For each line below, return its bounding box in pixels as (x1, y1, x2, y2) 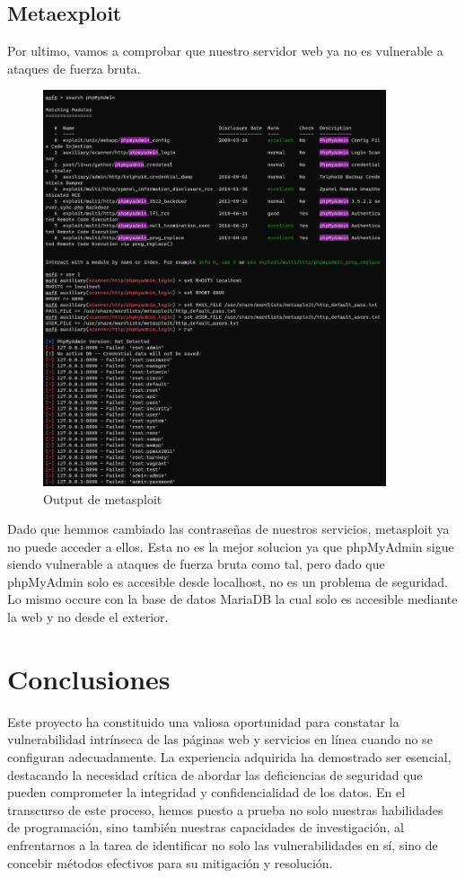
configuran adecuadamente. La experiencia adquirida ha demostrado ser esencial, (7, 747, 452, 766)
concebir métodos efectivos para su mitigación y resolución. (7, 853, 333, 872)
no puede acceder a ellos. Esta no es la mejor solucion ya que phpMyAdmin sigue (7, 537, 454, 555)
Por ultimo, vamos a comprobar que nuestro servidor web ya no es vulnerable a (7, 41, 443, 60)
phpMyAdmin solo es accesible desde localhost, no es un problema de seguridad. (7, 572, 448, 590)
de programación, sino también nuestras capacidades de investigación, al (7, 818, 404, 837)
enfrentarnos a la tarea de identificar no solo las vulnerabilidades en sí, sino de (7, 835, 438, 854)
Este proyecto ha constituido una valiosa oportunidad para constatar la (7, 712, 399, 731)
